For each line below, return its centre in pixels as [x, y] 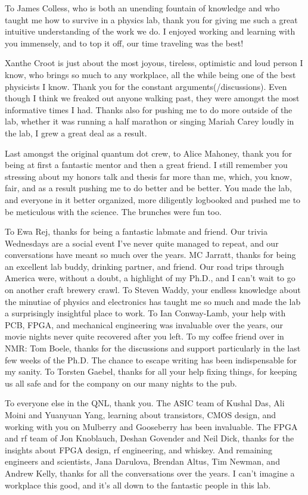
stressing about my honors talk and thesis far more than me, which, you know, [149, 176]
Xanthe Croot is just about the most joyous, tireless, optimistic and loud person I [154, 63]
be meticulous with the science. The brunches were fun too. [113, 211]
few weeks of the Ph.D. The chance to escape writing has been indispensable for [151, 359]
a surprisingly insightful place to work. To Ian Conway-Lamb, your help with [145, 313]
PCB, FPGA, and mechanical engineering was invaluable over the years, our [144, 324]
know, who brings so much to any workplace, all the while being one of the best [150, 74]
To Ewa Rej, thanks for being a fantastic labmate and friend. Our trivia [136, 231]
